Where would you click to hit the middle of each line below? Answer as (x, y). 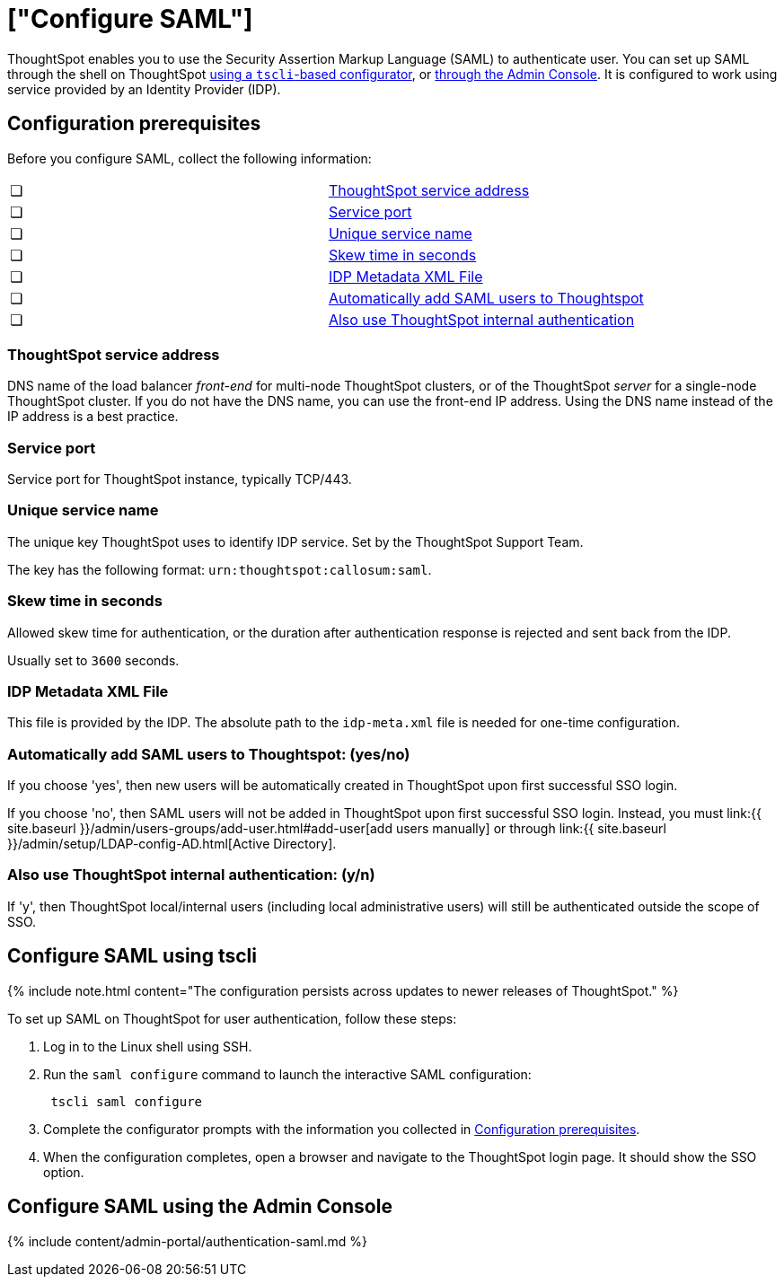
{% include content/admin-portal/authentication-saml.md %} (187, 1241)
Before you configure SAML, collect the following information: (189, 158)
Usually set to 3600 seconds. (93, 660)
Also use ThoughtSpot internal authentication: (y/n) (191, 875)
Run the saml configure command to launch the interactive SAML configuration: (287, 1074)
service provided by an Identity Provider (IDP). (144, 89)
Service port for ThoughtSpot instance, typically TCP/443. (180, 479)
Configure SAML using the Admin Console (200, 1207)
